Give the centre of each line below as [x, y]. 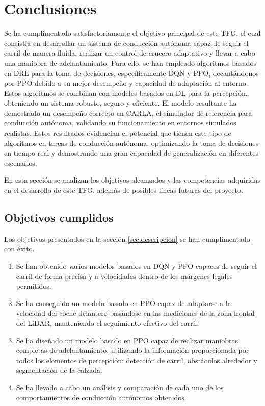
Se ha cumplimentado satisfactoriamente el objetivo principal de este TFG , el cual [132, 33]
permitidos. [34, 286]
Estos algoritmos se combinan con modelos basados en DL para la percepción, [126, 93]
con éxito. [19, 249]
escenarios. [21, 162]
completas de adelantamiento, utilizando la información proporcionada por [132, 350]
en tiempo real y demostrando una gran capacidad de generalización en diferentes [131, 153]
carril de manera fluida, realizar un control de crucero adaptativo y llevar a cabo [130, 53]
